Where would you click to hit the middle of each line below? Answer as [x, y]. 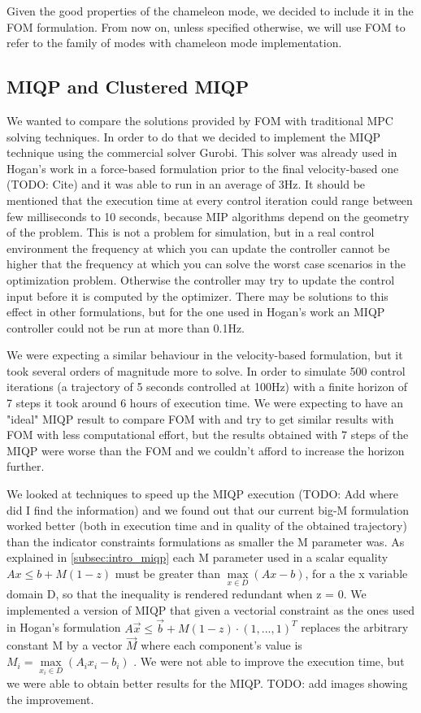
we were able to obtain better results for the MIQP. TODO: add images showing [207, 683]
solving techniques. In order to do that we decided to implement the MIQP [194, 136]
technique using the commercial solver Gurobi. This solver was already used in [202, 152]
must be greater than [167, 574]
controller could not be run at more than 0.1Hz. [126, 327]
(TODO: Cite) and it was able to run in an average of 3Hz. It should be [186, 184]
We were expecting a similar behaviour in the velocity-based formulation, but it [205, 355]
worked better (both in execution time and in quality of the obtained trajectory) [207, 526]
